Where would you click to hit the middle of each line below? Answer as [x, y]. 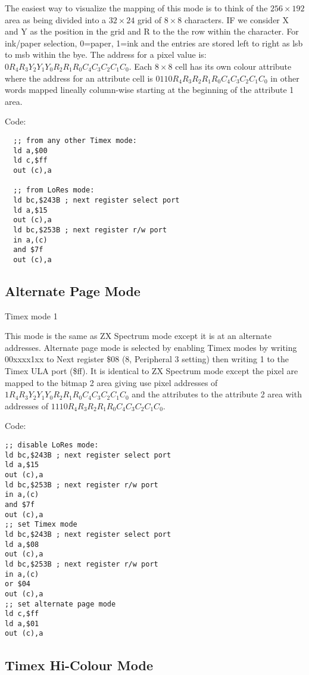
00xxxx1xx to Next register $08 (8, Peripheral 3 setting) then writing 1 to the [147, 359]
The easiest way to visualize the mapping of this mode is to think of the [136, 8]
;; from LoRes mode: [54, 190]
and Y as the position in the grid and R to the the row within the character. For [152, 31]
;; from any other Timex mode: [75, 140]
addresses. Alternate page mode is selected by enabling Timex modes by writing [151, 347]
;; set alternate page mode [60, 604]
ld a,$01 [22, 623]
